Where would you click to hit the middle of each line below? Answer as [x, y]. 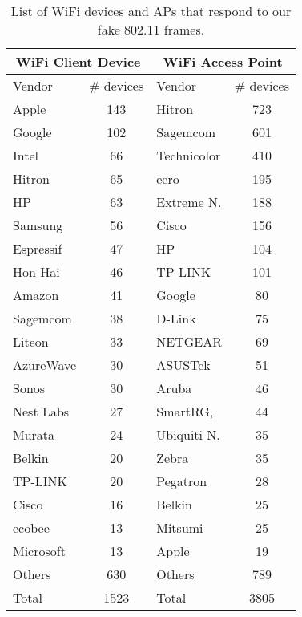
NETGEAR [189, 341]
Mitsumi [180, 528]
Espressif [38, 248]
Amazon [36, 295]
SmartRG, [185, 411]
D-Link [176, 318]
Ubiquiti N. [188, 434]
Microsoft [39, 551]
